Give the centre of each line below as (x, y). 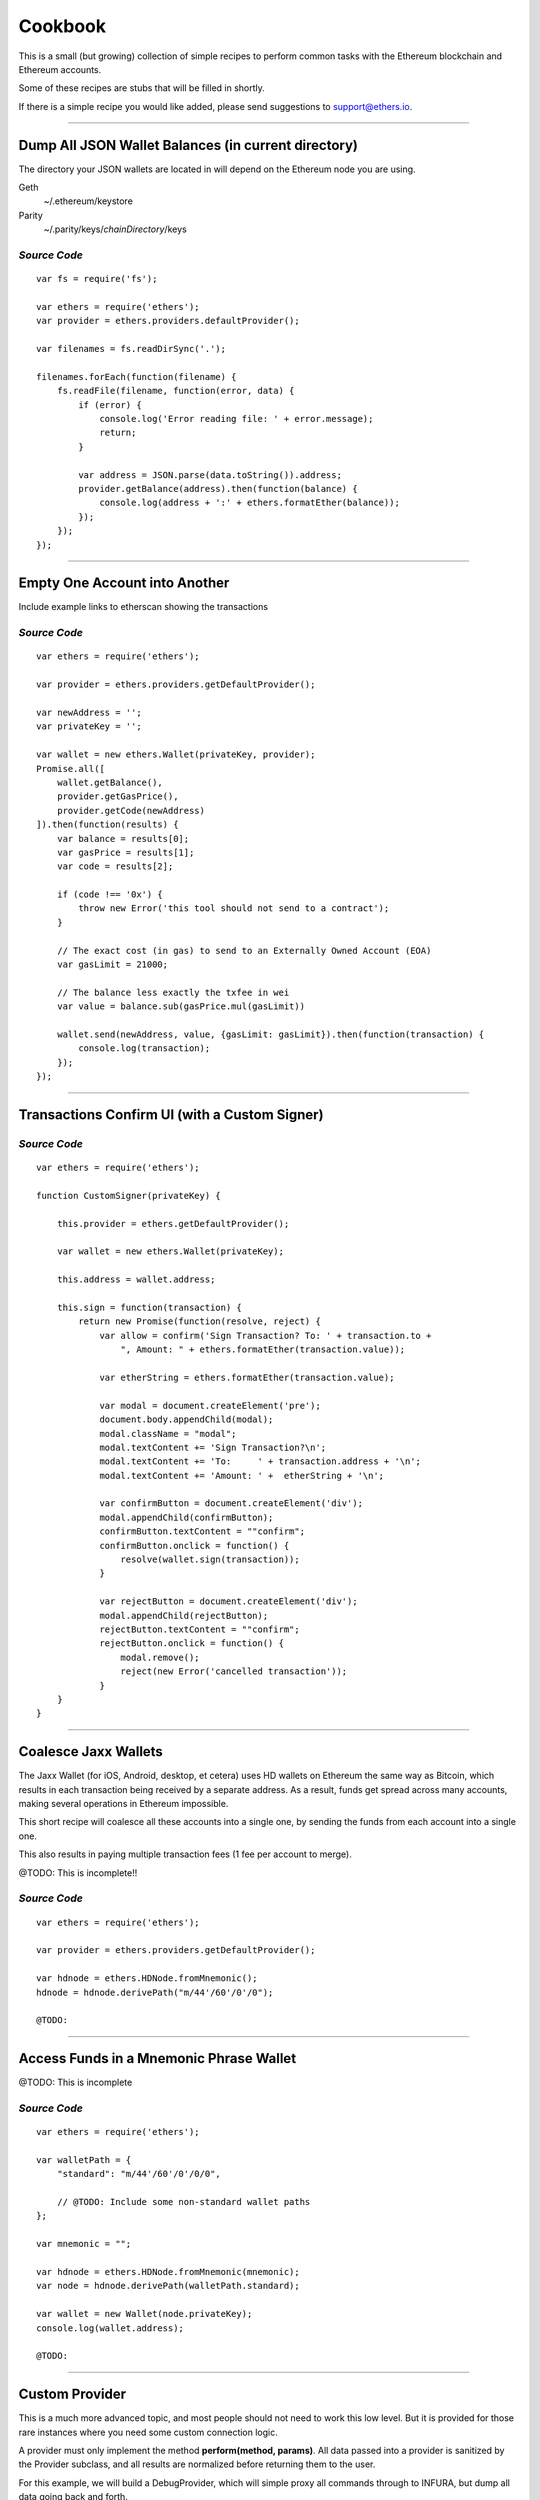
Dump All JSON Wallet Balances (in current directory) (188, 145)
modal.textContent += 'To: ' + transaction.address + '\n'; (260, 1461)
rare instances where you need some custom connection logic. (148, 2432)
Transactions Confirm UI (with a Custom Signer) (171, 1114)
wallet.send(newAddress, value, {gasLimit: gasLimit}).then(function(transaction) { (270, 1034)
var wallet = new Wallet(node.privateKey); (144, 2314)
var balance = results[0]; (123, 838)
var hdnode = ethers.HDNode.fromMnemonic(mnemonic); (168, 2272)
